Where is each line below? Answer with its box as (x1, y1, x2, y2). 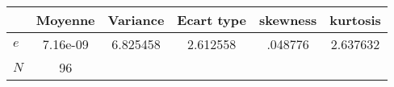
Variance (107, 10, 165, 29)
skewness (258, 10, 317, 29)
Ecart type (177, 10, 246, 29)
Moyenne (36, 10, 95, 29)
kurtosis (329, 10, 381, 29)
